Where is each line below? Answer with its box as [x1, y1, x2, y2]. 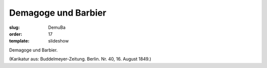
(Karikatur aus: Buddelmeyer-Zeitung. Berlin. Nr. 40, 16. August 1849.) [9, 56, 152, 62]
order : [9, 31, 22, 37]
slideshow [48, 38, 69, 44]
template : [9, 38, 30, 44]
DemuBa [48, 24, 66, 30]
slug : [9, 24, 20, 30]
